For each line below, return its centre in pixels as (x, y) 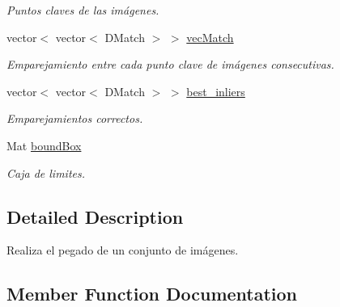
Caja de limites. (46, 172)
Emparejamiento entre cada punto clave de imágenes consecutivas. (170, 64)
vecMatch (210, 37)
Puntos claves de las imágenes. (83, 10)
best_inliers (216, 91)
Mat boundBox (44, 145)
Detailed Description (95, 216)
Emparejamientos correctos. (75, 118)
